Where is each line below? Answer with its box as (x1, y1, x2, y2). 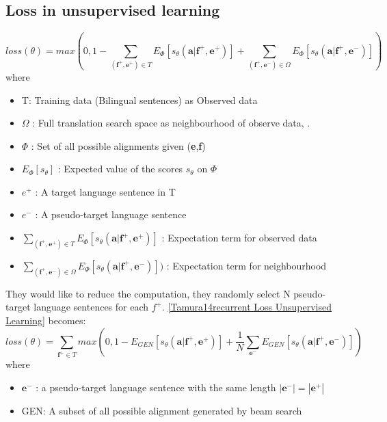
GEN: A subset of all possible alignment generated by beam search (21, 404, 302, 418)
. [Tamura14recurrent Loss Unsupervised (161, 300, 332, 314)
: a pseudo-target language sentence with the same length (36, 380, 276, 395)
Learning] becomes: (5, 313, 86, 327)
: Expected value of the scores (57, 161, 183, 176)
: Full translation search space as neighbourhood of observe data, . (32, 116, 310, 130)
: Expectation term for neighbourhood (166, 258, 327, 272)
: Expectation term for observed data (161, 230, 317, 245)
